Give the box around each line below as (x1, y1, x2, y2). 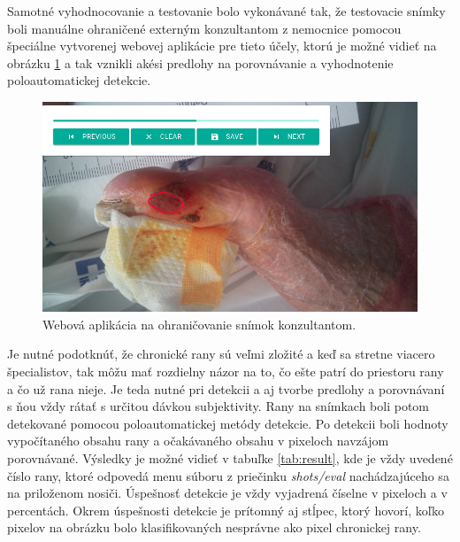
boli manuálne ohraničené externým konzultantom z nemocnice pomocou (7, 19, 402, 37)
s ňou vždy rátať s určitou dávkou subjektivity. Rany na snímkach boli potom (7, 397, 430, 415)
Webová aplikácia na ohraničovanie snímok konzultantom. (42, 314, 356, 333)
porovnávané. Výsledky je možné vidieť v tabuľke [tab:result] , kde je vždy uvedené (7, 448, 453, 467)
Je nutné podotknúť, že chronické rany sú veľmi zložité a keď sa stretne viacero (7, 345, 435, 363)
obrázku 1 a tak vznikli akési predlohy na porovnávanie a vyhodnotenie (7, 53, 394, 72)
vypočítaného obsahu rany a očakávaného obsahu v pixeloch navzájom (7, 431, 389, 450)
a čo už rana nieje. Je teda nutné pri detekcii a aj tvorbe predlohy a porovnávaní (7, 379, 445, 398)
